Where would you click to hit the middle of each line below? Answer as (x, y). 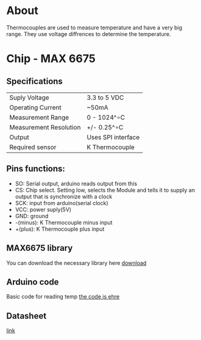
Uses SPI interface (113, 137)
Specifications (34, 81)
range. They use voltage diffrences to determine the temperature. (89, 34)
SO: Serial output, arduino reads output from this (76, 183)
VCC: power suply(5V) (43, 209)
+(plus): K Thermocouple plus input (60, 229)
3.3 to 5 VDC (105, 97)
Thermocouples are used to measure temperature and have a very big (94, 27)
